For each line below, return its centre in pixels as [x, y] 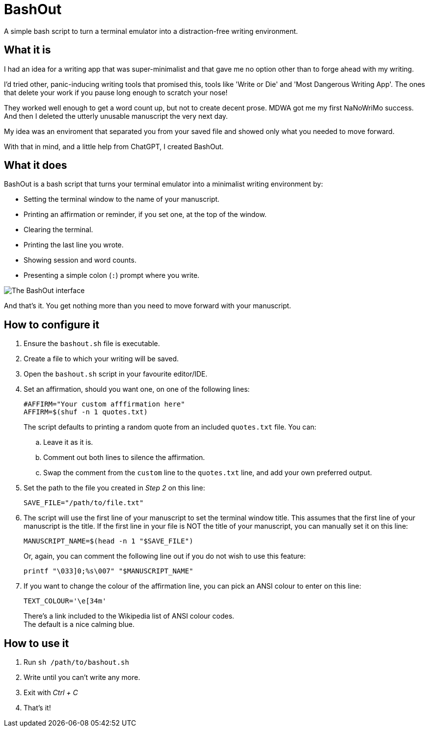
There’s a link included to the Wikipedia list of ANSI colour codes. [129, 616]
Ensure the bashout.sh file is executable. [92, 344]
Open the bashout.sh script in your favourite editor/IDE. [116, 374]
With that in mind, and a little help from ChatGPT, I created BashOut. [114, 146]
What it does [36, 165]
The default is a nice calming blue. [79, 624]
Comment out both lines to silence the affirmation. [124, 458]
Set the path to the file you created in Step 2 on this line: [114, 488]
